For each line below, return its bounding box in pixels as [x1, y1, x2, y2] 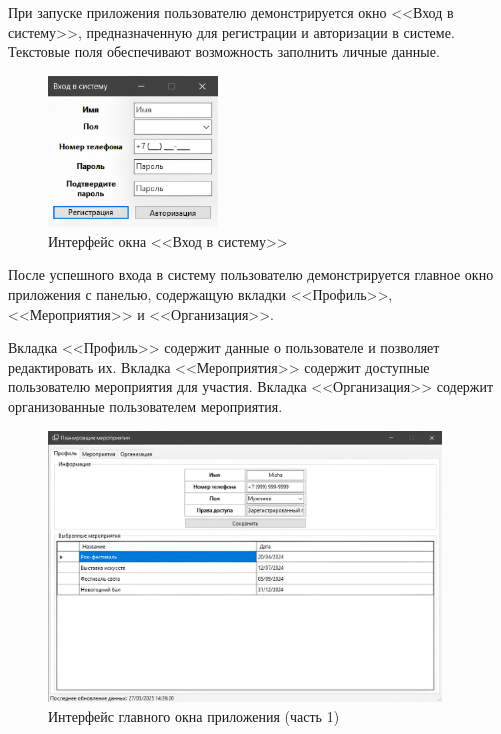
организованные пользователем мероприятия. [8, 395, 283, 416]
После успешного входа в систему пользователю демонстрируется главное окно [8, 264, 494, 285]
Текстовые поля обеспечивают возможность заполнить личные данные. [8, 41, 440, 62]
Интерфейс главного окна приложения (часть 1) [48, 705, 340, 726]
